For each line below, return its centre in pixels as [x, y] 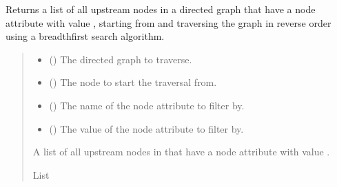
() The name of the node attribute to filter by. [147, 105]
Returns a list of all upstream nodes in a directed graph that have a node [161, 9]
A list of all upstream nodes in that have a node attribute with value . [181, 152]
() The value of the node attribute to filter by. [146, 128]
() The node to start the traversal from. [133, 82]
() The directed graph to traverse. [121, 59]
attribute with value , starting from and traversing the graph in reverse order [168, 22]
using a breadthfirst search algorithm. [85, 36]
